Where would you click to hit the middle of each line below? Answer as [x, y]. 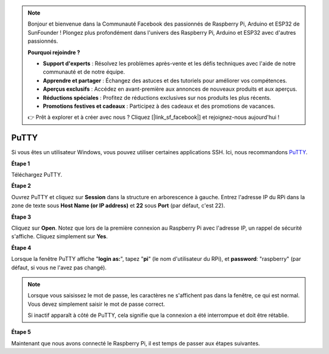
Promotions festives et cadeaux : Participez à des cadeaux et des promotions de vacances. [159, 106]
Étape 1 [21, 163]
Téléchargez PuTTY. [37, 174]
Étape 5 [21, 332]
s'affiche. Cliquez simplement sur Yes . [59, 236]
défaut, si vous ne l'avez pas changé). [59, 267]
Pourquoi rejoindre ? [54, 52]
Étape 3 [21, 217]
